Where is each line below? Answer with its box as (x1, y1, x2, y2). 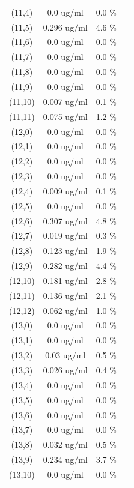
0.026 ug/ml (43, 364, 88, 376)
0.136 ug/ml (43, 289, 88, 301)
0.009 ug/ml (43, 184, 88, 197)
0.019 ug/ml (43, 229, 88, 242)
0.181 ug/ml (43, 274, 88, 286)
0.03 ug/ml (45, 349, 86, 361)
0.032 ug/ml (43, 438, 88, 451)
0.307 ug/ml (43, 214, 88, 227)
